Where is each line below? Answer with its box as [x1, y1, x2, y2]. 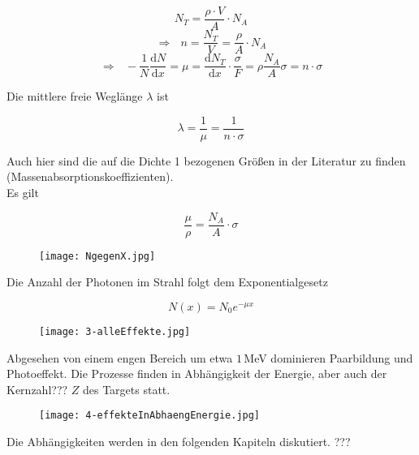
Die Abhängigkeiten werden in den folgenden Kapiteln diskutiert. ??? [6, 433, 351, 450]
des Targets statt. [82, 380, 171, 397]
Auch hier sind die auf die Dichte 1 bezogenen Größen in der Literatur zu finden [6, 152, 406, 169]
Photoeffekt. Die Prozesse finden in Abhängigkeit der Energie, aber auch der [6, 365, 387, 382]
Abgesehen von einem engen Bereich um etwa [6, 349, 233, 366]
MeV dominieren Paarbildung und [244, 349, 413, 366]
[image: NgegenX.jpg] [39, 250, 156, 262]
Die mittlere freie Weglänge [6, 88, 143, 105]
